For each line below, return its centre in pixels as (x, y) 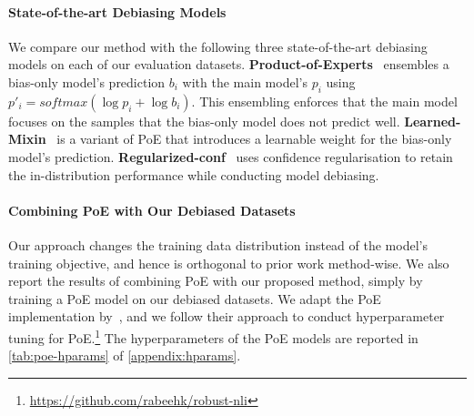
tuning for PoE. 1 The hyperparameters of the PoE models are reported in (213, 336)
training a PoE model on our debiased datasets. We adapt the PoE (195, 298)
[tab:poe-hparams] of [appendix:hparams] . (125, 355)
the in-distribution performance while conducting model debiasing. (194, 174)
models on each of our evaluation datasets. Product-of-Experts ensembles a (229, 64)
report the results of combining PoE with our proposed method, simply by (216, 281)
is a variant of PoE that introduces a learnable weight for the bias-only (254, 139)
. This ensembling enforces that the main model (324, 101)
